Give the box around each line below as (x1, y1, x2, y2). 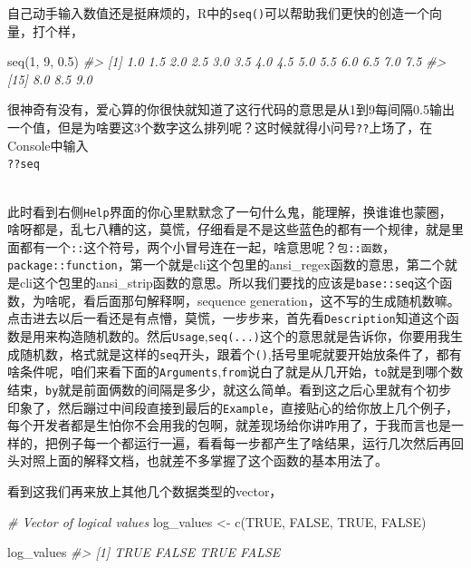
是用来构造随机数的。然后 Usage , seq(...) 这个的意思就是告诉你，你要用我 (19, 327, 450, 345)
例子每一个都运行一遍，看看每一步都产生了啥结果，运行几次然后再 (57, 433, 451, 452)
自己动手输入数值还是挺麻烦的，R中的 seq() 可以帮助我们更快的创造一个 (7, 4, 430, 22)
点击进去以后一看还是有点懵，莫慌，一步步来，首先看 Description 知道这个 (7, 308, 447, 328)
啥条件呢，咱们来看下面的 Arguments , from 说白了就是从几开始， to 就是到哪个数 (7, 362, 464, 381)
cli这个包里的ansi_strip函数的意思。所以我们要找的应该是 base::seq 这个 (19, 273, 440, 292)
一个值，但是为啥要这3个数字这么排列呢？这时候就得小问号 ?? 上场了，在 (7, 118, 433, 137)
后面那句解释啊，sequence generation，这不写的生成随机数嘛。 (95, 290, 460, 309)
